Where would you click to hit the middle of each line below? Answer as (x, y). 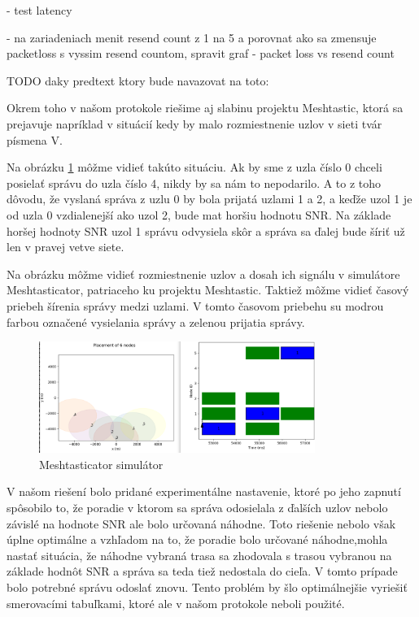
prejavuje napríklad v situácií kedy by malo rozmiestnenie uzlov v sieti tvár (194, 123)
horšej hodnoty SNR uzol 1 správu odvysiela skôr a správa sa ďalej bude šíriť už (206, 230)
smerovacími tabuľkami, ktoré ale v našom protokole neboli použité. (176, 603)
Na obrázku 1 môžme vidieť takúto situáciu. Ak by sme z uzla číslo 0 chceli (194, 167)
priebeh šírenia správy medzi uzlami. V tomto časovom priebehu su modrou (195, 305)
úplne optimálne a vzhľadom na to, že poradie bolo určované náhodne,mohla (197, 539)
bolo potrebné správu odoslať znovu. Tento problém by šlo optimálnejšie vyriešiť (207, 587)
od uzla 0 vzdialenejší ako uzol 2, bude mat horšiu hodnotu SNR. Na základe (199, 214)
